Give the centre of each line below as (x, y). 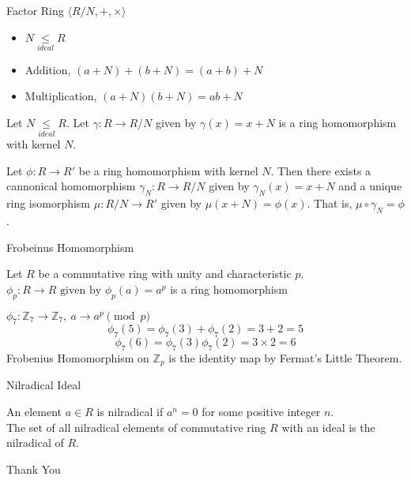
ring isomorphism (49, 203)
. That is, (330, 203)
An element (34, 412)
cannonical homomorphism (71, 186)
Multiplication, (61, 96)
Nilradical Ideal (44, 385)
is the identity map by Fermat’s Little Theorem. (285, 357)
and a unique (370, 186)
